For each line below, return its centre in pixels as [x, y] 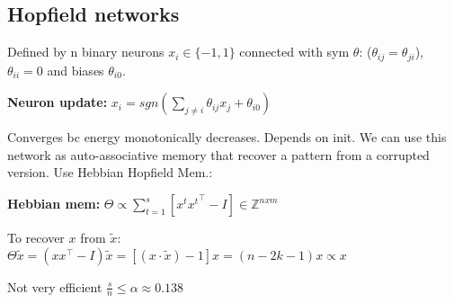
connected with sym [294, 52]
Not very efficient [55, 286]
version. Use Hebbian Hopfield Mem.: [110, 172]
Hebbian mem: [54, 204]
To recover [36, 238]
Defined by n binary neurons [86, 52]
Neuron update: [58, 102]
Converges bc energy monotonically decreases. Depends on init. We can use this [227, 137]
